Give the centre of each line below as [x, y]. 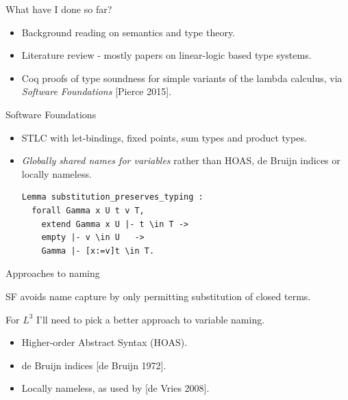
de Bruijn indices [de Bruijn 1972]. [94, 365]
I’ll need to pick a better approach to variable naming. [151, 319]
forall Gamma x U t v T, [88, 210]
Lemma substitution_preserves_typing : [112, 197]
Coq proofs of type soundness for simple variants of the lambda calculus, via [182, 78]
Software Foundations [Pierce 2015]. [97, 91]
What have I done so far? [59, 9]
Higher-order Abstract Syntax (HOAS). [104, 342]
